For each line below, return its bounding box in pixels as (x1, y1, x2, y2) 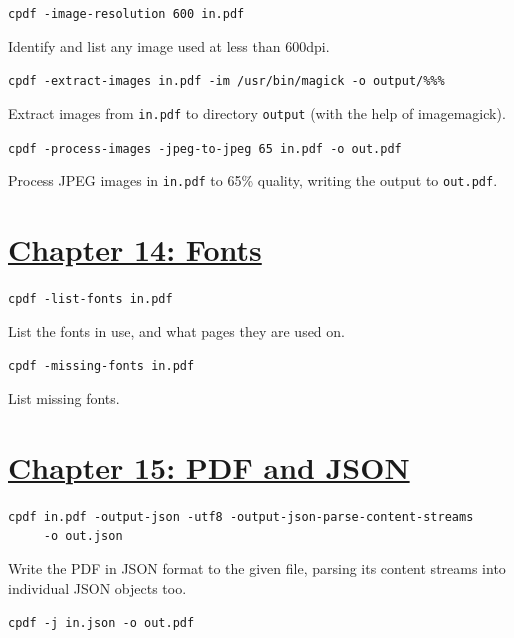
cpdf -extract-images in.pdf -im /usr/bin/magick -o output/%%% (8, 74, 445, 89)
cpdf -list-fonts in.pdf (8, 292, 173, 306)
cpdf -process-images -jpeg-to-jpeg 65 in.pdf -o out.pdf (8, 141, 402, 156)
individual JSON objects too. (8, 577, 187, 598)
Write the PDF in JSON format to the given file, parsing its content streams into (8, 557, 506, 578)
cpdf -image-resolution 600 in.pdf (8, 7, 245, 21)
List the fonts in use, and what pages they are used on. (8, 320, 345, 341)
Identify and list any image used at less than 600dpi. (8, 35, 330, 56)
